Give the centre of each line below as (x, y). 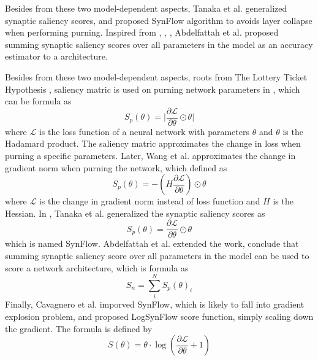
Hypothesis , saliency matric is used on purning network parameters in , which (153, 89)
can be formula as (38, 101)
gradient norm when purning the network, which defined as (116, 167)
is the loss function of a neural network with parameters (144, 131)
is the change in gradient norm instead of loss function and (150, 201)
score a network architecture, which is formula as (97, 267)
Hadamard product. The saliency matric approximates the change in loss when (153, 143)
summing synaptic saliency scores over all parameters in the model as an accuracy (159, 44)
